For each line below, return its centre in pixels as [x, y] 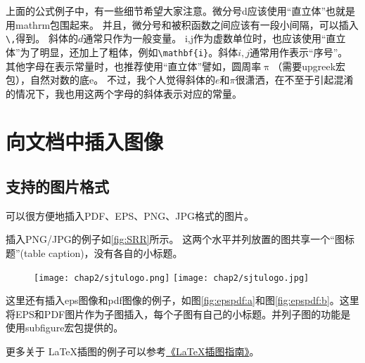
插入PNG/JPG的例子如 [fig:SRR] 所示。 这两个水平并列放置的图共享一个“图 [175, 239]
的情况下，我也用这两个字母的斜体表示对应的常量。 [124, 93]
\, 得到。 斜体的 [42, 38]
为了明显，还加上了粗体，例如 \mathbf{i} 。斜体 [129, 52]
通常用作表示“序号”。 [299, 52]
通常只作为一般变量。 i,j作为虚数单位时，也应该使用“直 [210, 38]
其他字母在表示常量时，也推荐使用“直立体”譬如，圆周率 [134, 66]
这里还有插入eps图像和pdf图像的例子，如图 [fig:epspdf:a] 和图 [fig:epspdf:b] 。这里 [182, 300]
